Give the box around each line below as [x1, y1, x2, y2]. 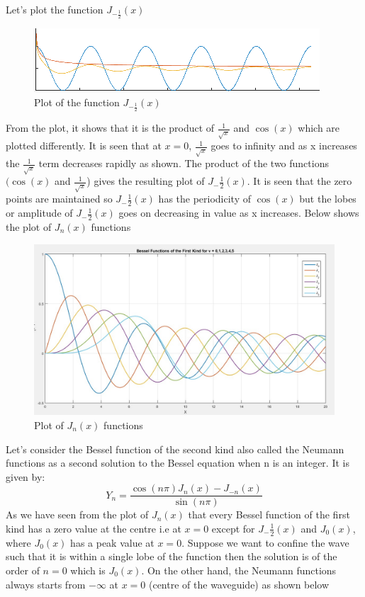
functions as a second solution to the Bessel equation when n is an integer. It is [6, 455, 349, 470]
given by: [6, 469, 45, 484]
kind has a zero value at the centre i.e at [6, 521, 181, 535]
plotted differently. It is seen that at [6, 138, 162, 153]
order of [6, 562, 40, 577]
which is [70, 562, 106, 577]
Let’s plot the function [6, 2, 103, 16]
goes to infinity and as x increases [210, 138, 357, 153]
